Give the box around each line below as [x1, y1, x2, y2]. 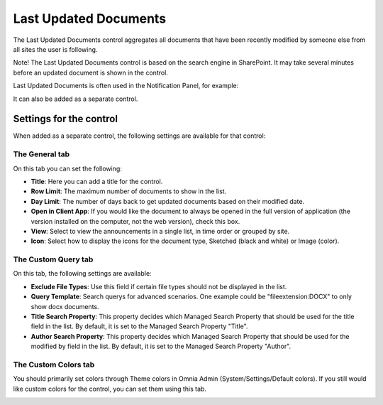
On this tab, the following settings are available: [13, 269, 152, 278]
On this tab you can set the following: [13, 164, 122, 173]
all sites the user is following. [13, 45, 98, 53]
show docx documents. [30, 302, 99, 310]
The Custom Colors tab [13, 360, 95, 369]
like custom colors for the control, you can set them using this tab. [13, 384, 207, 393]
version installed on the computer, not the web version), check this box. [30, 217, 240, 225]
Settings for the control [13, 113, 118, 125]
